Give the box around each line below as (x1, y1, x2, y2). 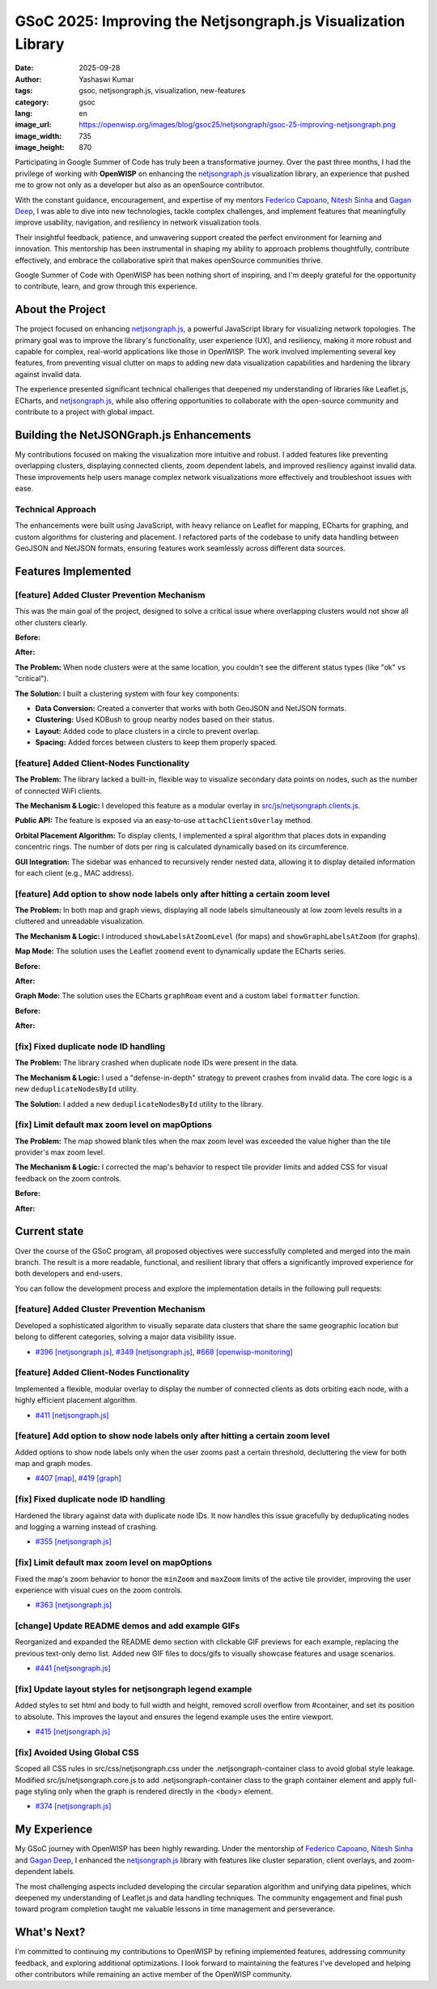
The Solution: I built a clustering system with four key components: (15, 688, 240, 698)
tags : (15, 86, 33, 96)
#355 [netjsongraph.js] (35, 1537, 112, 1546)
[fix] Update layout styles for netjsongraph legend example (15, 1683, 252, 1695)
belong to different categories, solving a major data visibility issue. (15, 1332, 236, 1342)
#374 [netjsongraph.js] (35, 1801, 112, 1811)
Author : (15, 74, 42, 84)
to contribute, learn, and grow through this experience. (15, 281, 197, 291)
